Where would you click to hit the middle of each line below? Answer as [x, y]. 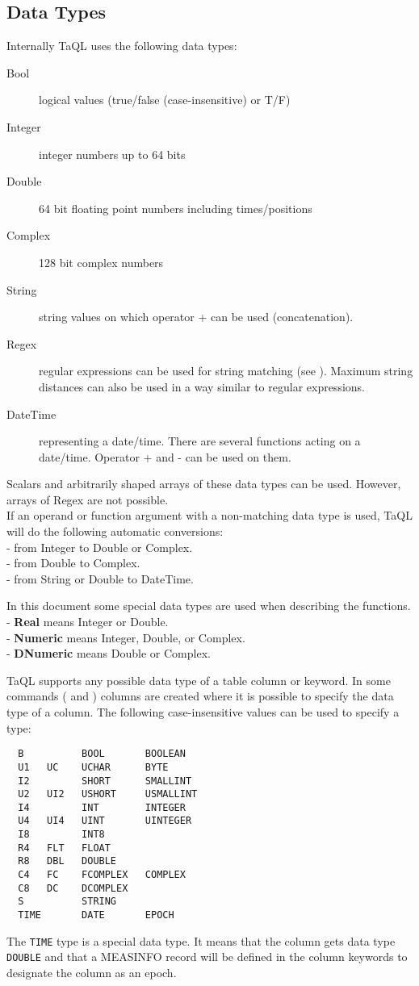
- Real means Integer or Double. [88, 622]
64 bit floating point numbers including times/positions [176, 208]
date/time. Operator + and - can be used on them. [165, 456]
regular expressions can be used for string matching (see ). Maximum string [226, 371]
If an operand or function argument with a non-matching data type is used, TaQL [209, 515]
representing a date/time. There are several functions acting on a [200, 441]
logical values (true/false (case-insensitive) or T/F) [165, 100]
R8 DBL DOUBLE [67, 861]
